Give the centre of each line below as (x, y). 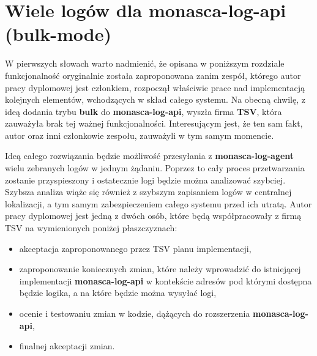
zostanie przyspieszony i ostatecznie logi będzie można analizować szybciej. (145, 180)
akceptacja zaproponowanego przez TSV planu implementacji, (135, 248)
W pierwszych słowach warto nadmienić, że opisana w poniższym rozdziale (145, 63)
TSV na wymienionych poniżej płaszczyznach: (91, 228)
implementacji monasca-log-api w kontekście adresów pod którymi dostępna (166, 280)
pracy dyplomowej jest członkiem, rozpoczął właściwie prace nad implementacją (155, 87)
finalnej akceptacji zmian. (67, 346)
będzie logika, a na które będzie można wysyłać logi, (118, 293)
